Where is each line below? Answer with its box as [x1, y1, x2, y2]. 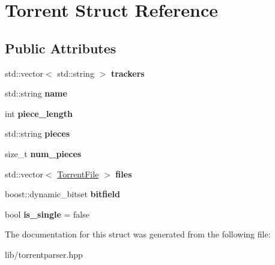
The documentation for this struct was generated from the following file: [5, 228, 271, 240]
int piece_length [5, 107, 73, 119]
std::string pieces [5, 127, 70, 140]
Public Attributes [5, 38, 116, 57]
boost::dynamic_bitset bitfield [5, 188, 120, 200]
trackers [110, 67, 145, 79]
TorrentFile [57, 167, 99, 180]
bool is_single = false [5, 207, 89, 220]
